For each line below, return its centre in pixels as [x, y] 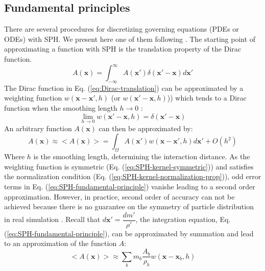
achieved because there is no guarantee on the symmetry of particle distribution [129, 206]
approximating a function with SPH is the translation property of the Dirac [123, 49]
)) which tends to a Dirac [207, 98]
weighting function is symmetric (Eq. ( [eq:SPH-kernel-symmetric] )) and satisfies [129, 166]
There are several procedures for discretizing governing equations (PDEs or [122, 29]
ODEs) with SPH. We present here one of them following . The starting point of [130, 39]
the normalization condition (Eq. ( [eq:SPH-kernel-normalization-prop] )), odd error [133, 176]
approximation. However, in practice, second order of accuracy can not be [119, 196]
